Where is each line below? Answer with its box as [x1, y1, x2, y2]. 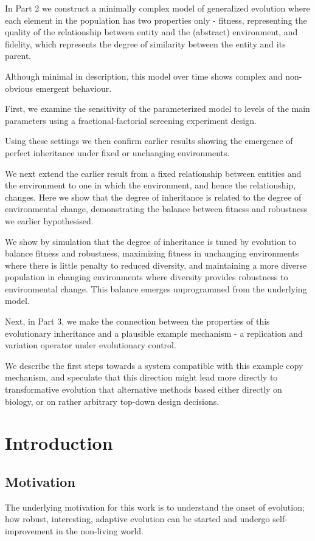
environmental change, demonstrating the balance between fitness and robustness [5, 202, 308, 215]
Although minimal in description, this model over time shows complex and [5, 69, 283, 82]
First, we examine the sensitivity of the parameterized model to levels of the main [5, 102, 310, 115]
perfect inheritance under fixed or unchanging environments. [5, 146, 230, 159]
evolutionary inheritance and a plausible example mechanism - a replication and [5, 326, 303, 339]
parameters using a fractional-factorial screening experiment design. [5, 114, 257, 126]
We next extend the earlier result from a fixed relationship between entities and [5, 167, 302, 179]
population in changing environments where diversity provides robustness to [5, 270, 288, 283]
